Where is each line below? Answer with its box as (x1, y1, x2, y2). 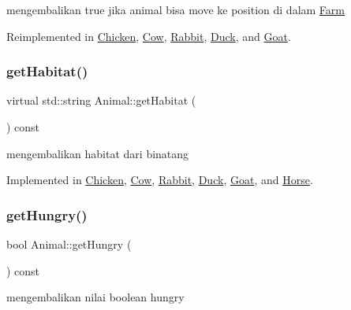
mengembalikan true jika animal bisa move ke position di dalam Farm (6, 2, 345, 17)
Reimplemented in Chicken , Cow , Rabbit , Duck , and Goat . (6, 28, 291, 44)
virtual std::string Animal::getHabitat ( (6, 92, 196, 109)
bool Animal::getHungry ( (6, 236, 132, 252)
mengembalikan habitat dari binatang (6, 145, 189, 161)
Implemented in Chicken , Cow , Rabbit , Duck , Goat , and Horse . (6, 172, 313, 188)
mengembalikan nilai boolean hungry (6, 289, 185, 305)
